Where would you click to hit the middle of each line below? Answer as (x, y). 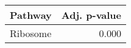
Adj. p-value (91, 15)
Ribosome (31, 33)
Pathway (31, 15)
